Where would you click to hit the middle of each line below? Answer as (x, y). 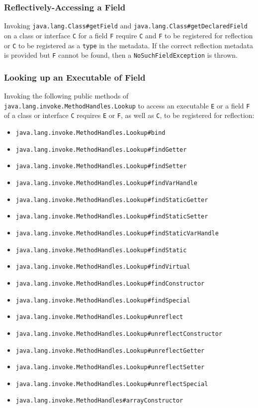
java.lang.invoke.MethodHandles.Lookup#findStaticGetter (112, 200)
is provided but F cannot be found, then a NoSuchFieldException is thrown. (121, 55)
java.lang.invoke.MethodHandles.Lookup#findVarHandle (106, 183)
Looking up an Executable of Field (75, 77)
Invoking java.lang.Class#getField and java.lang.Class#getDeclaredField (126, 26)
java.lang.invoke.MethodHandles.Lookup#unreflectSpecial (112, 384)
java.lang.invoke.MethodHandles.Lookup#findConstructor (110, 283)
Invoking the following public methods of (66, 96)
